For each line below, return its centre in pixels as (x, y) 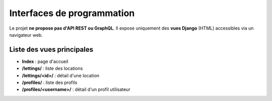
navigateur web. (26, 35)
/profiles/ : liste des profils (50, 82)
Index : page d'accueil (45, 61)
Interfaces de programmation (72, 13)
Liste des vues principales (51, 49)
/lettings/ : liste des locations (52, 68)
